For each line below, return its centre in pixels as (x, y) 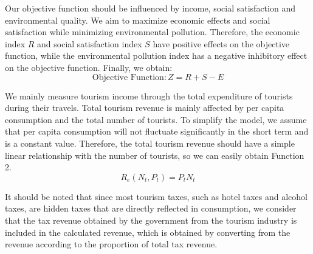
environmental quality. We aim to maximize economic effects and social (138, 20)
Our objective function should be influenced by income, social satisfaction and (150, 8)
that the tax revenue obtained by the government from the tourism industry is (151, 220)
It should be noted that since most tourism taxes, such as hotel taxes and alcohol (156, 196)
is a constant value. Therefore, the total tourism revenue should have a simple (150, 143)
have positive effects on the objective (221, 43)
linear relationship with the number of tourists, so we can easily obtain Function (155, 155)
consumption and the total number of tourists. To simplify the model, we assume (156, 119)
